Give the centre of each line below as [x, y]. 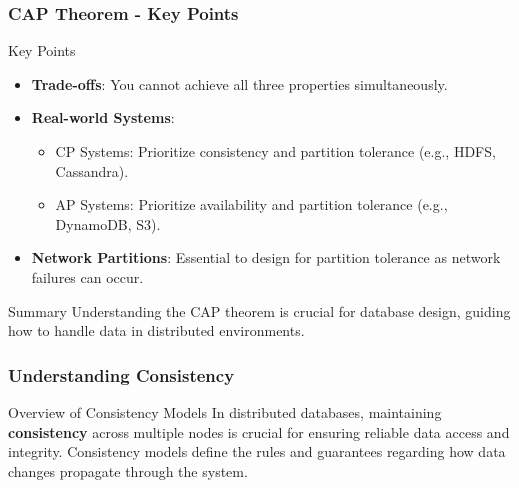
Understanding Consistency [121, 374]
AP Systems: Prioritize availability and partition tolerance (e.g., [251, 204]
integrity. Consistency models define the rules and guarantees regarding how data [257, 451]
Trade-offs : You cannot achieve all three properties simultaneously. [239, 83]
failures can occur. [87, 276]
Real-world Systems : [103, 117]
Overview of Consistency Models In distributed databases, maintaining [225, 411]
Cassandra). [92, 170]
